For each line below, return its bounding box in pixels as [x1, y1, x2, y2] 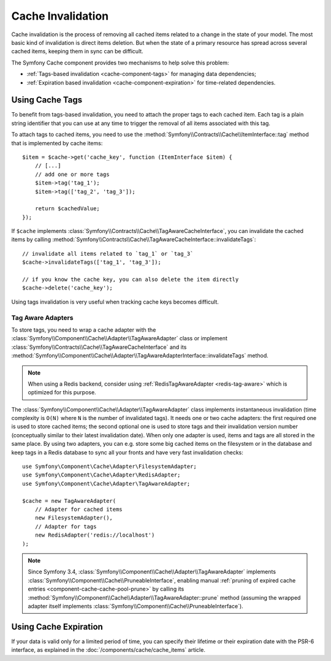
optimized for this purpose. [28, 389, 96, 396]
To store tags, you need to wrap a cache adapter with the [11, 326, 156, 334]
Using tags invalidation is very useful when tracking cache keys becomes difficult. [11, 298, 219, 305]
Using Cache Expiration [11, 621, 104, 632]
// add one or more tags [34, 170, 110, 178]
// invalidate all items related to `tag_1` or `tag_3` [22, 250, 194, 257]
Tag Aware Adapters [11, 313, 74, 322]
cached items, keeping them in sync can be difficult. [11, 48, 143, 55]
